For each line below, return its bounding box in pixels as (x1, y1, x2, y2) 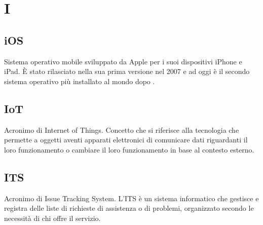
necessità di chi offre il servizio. (4, 212, 101, 223)
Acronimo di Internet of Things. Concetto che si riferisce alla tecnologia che (4, 124, 239, 135)
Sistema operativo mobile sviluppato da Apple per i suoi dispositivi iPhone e (4, 56, 242, 66)
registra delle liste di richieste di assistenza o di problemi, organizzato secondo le (4, 203, 254, 213)
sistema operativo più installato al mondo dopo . (4, 76, 155, 86)
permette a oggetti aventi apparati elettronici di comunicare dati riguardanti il (4, 134, 248, 145)
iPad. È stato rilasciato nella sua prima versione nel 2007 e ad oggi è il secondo (4, 66, 250, 77)
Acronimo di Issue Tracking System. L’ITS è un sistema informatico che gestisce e (4, 193, 259, 203)
